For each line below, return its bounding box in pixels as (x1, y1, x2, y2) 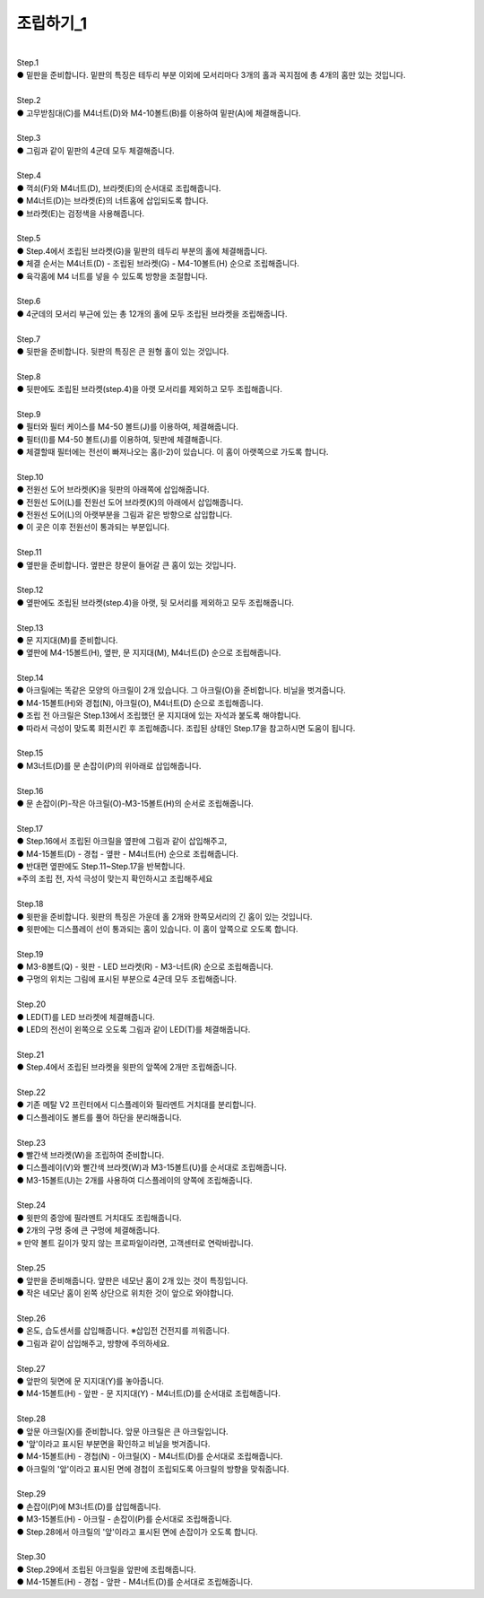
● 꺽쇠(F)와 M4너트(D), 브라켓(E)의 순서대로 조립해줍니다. (16, 182, 221, 193)
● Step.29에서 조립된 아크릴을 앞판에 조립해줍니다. (16, 1564, 196, 1575)
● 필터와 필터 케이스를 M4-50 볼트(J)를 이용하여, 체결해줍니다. (16, 422, 239, 432)
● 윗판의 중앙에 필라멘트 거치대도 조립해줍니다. (16, 1212, 183, 1223)
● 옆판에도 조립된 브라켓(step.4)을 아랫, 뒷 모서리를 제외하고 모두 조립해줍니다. (16, 597, 295, 607)
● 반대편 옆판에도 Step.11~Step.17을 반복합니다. (16, 860, 186, 871)
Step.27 (16, 1363, 46, 1374)
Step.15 (16, 747, 44, 758)
